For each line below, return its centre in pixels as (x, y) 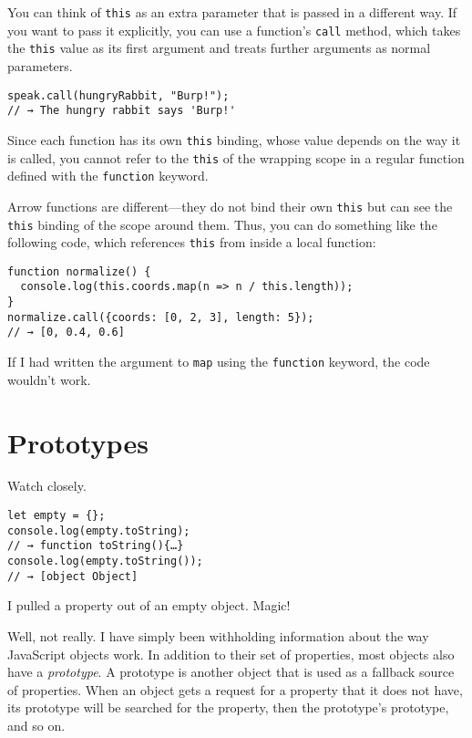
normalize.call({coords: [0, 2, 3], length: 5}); (161, 317)
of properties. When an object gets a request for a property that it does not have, (235, 689)
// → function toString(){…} (96, 546)
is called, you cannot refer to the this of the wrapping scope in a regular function (236, 157)
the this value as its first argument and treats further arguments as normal (219, 48)
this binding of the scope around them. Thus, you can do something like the (222, 224)
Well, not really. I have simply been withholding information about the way (218, 635)
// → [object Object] (73, 576)
